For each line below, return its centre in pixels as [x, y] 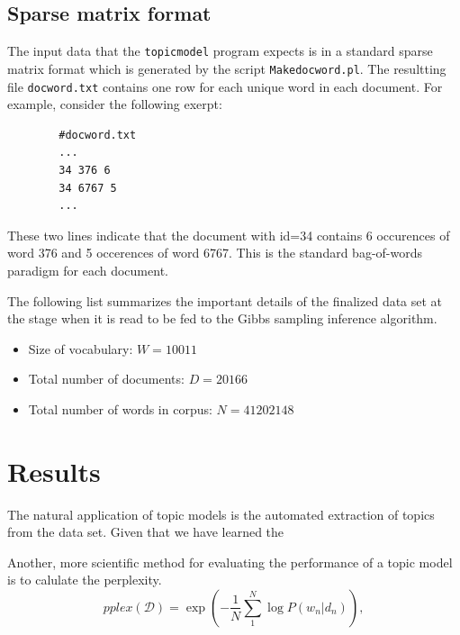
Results [54, 471]
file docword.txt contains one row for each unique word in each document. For [225, 86]
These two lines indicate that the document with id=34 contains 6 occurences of [229, 235]
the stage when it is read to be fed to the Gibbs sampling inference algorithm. [222, 318]
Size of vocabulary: [81, 348]
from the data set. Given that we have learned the [146, 532]
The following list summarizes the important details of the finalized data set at [225, 300]
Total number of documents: [106, 379]
